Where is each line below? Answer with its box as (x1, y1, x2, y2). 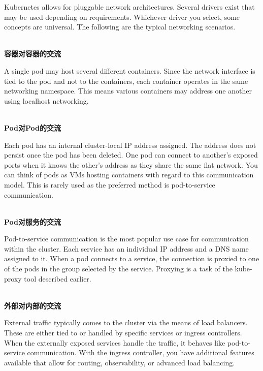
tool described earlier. (24, 273, 91, 284)
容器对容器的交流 (4, 48, 61, 59)
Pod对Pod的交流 (4, 122, 61, 133)
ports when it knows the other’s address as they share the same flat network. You (4, 159, 258, 170)
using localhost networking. (4, 95, 89, 106)
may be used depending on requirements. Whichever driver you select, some (4, 11, 240, 22)
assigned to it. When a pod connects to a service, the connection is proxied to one (4, 253, 259, 264)
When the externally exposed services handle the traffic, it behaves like (4, 337, 225, 348)
